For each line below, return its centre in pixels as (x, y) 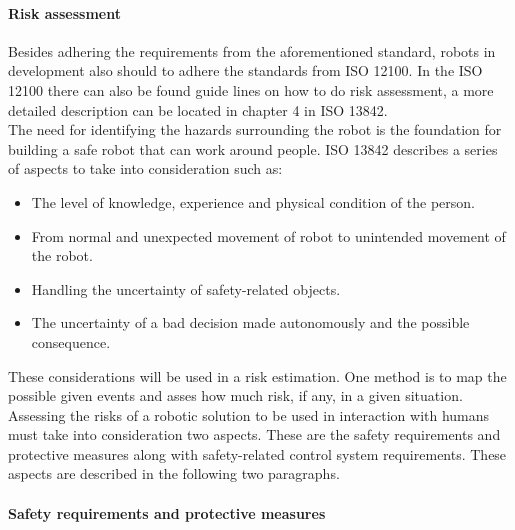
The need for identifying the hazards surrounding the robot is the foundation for (255, 129)
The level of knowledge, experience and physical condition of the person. (253, 201)
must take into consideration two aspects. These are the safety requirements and (254, 434)
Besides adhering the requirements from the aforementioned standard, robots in (252, 50)
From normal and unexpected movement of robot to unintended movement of (268, 235)
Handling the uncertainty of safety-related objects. (186, 288)
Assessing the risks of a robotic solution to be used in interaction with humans (249, 414)
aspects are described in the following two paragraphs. (174, 473)
